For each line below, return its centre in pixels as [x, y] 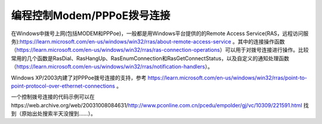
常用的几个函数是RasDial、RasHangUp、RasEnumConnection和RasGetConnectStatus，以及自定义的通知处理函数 [150, 58]
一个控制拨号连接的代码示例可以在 [53, 97]
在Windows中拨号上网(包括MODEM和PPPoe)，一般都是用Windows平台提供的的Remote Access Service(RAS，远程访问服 [160, 33]
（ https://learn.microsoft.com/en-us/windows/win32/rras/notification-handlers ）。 [112, 67]
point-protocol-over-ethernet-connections [63, 86]
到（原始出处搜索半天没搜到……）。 [54, 114]
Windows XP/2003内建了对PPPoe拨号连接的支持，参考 [79, 77]
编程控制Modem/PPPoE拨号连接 [91, 15]
